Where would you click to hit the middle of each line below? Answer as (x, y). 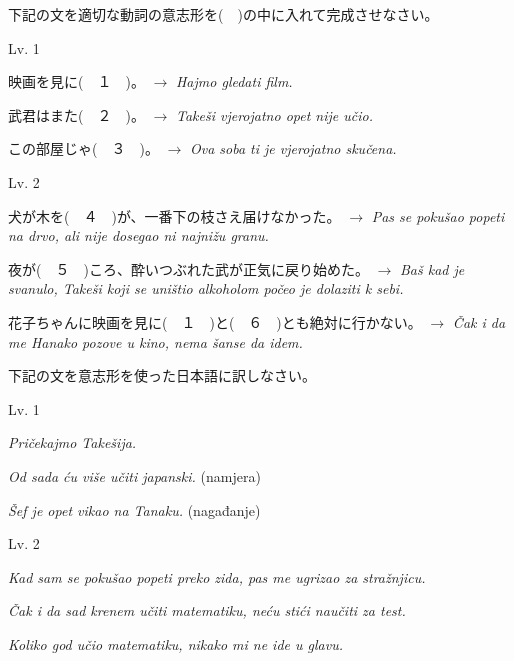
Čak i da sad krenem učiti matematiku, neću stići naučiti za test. (207, 610)
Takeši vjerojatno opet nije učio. (274, 114)
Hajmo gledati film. (234, 81)
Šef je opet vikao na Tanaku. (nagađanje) (134, 509)
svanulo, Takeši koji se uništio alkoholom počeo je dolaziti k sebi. (206, 288)
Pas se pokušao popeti (438, 215)
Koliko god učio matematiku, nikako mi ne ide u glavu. (175, 643)
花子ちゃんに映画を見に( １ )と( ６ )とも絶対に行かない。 (215, 321)
